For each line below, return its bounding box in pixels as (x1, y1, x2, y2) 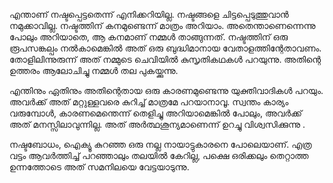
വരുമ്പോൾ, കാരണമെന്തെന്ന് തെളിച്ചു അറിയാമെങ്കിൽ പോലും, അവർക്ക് (9, 107, 303, 119)
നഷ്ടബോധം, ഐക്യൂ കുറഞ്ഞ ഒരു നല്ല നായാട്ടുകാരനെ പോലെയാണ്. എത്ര (9, 139, 312, 150)
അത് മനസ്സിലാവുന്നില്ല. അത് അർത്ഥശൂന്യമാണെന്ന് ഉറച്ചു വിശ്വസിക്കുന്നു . (9, 119, 306, 130)
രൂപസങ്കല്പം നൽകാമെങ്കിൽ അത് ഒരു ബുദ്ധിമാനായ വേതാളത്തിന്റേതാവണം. (9, 42, 322, 54)
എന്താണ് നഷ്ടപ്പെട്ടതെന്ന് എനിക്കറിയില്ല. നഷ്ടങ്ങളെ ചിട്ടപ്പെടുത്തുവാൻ (9, 9, 289, 20)
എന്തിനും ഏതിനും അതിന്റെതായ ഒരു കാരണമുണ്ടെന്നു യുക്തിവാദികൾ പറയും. (9, 85, 324, 96)
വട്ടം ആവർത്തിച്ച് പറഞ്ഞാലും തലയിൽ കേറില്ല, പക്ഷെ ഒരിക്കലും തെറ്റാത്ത (9, 150, 309, 161)
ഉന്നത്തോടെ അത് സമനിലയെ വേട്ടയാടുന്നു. (9, 161, 190, 173)
